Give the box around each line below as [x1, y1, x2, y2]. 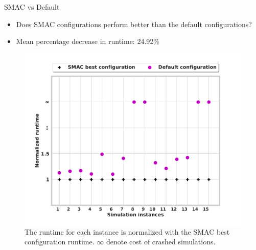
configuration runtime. [25, 236, 95, 247]
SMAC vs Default [4, 2, 60, 12]
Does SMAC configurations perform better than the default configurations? [16, 18, 252, 29]
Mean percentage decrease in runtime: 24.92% [16, 36, 159, 47]
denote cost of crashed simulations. [106, 236, 216, 247]
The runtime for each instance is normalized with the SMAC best [25, 226, 230, 237]
